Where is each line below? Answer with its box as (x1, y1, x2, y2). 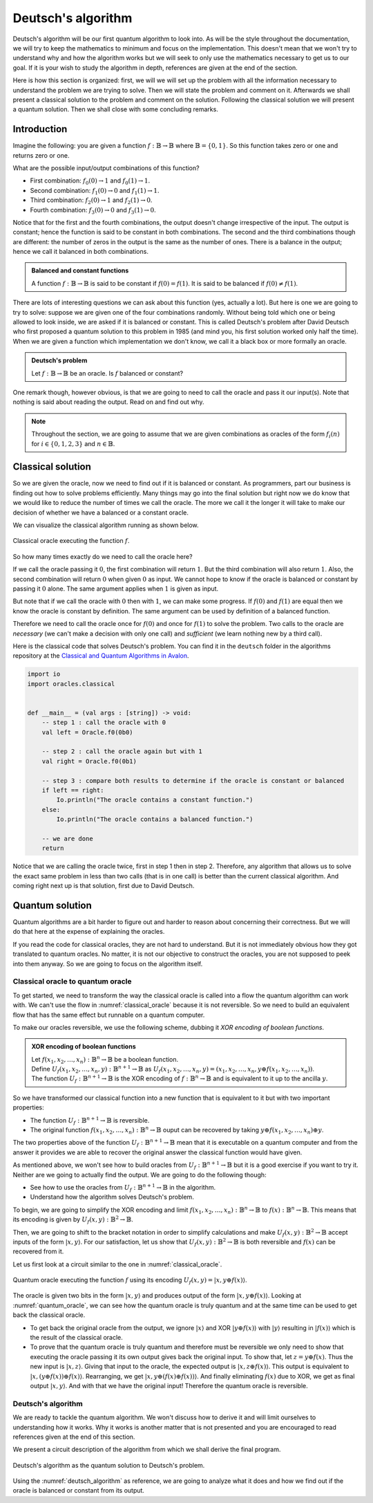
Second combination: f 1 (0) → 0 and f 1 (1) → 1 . (30, 186, 160, 196)
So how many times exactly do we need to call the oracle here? (12, 552, 193, 560)
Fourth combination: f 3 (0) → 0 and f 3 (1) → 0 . (30, 205, 157, 216)
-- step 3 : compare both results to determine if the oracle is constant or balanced (41, 777, 345, 784)
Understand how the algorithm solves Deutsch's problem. (30, 1193, 195, 1201)
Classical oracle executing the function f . (12, 537, 130, 545)
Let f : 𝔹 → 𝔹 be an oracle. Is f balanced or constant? (31, 369, 183, 377)
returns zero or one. (12, 151, 70, 159)
